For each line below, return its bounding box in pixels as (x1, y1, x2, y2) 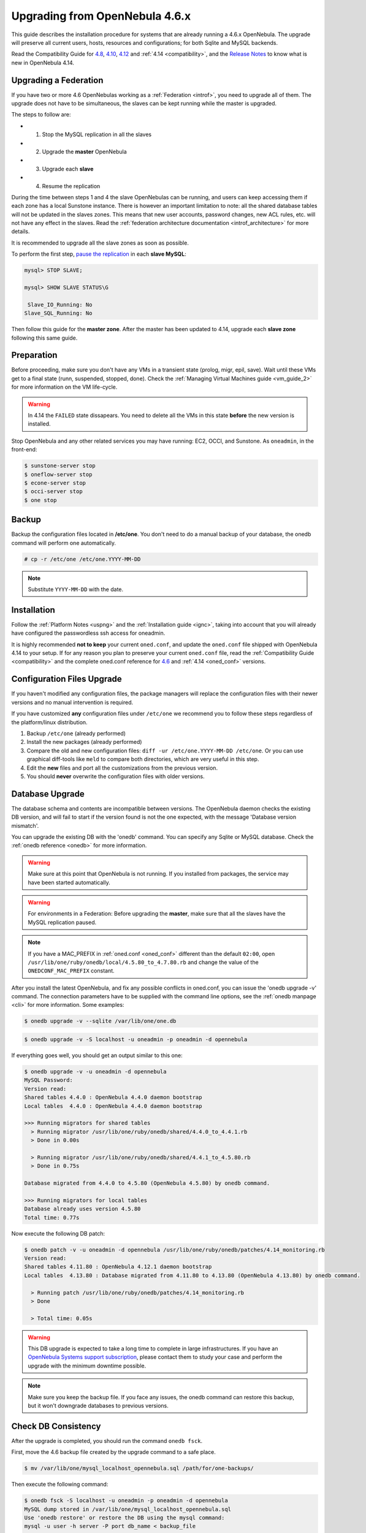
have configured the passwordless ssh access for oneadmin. (11, 629, 166, 637)
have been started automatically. (28, 879, 110, 886)
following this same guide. (11, 334, 78, 342)
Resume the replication (42, 182, 101, 189)
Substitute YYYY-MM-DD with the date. (28, 586, 124, 593)
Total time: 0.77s (24, 1214, 80, 1221)
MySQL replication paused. (28, 919, 97, 926)
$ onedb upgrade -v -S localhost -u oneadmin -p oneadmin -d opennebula (24, 1036, 248, 1043)
